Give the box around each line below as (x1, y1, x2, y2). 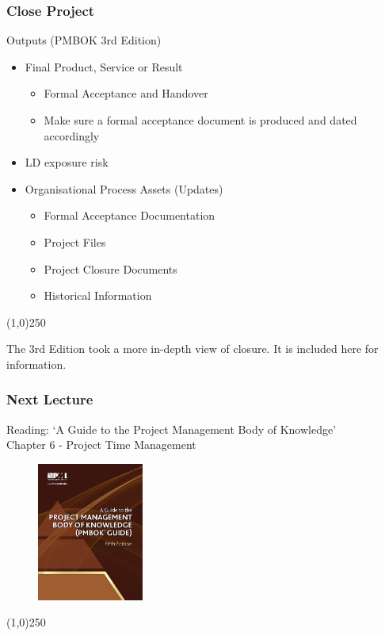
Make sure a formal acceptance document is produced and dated (44, 112, 357, 128)
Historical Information (44, 287, 152, 304)
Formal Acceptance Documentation (44, 207, 215, 224)
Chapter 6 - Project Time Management (6, 436, 196, 453)
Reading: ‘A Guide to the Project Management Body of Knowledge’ (6, 420, 337, 437)
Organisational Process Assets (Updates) (25, 180, 223, 197)
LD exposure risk (25, 154, 109, 170)
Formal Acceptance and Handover (44, 85, 208, 102)
